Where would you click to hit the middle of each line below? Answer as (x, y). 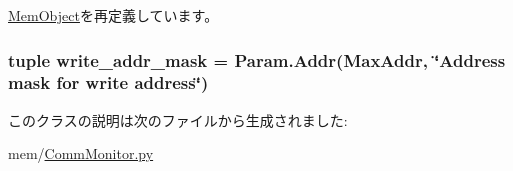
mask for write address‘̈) (108, 82)
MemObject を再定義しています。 (113, 15)
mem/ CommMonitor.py (81, 153)
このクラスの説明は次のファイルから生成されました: (178, 119)
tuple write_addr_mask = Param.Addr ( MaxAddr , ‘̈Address (257, 59)
